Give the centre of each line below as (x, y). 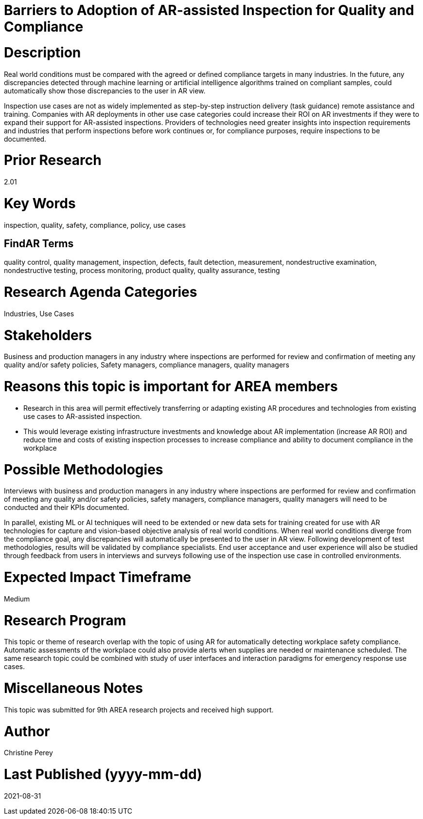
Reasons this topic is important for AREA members (171, 387)
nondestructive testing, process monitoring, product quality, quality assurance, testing (142, 271)
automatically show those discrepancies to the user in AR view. (105, 91)
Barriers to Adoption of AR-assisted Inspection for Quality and (209, 10)
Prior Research (53, 160)
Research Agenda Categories (101, 292)
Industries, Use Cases (39, 313)
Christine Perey (28, 753)
